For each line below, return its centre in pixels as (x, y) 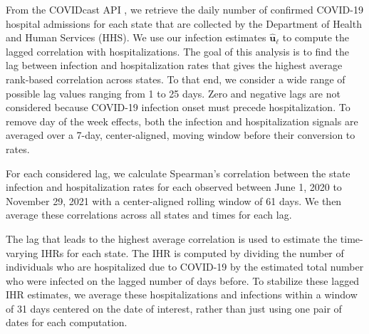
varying (22, 252)
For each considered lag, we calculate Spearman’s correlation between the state (178, 173)
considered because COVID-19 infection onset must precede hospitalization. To (178, 107)
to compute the (316, 37)
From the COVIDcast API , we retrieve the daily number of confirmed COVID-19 (184, 9)
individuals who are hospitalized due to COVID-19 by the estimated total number (185, 267)
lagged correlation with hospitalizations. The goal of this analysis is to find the (178, 51)
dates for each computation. (67, 322)
